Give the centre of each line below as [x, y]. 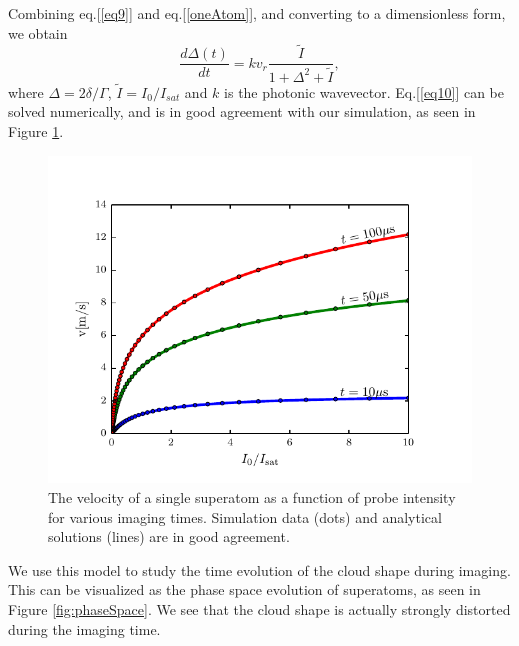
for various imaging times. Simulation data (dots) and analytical [245, 516]
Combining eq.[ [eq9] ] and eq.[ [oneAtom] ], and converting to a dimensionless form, [257, 13]
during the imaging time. [84, 628]
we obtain [38, 32]
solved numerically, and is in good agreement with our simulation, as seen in [242, 111]
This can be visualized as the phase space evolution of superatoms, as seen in [244, 589]
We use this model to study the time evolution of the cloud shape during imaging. [259, 569]
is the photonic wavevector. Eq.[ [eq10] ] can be [364, 91]
